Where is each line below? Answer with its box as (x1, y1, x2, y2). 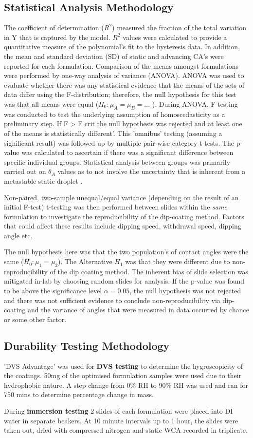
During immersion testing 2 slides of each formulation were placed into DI (4, 406, 233, 416)
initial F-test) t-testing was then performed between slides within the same (4, 202, 227, 212)
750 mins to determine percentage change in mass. (4, 389, 154, 400)
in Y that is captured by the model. (4, 32, 110, 42)
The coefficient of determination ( (4, 22, 104, 33)
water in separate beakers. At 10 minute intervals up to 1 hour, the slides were (4, 415, 238, 425)
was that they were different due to (125, 256, 230, 267)
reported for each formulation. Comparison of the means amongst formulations (4, 60, 239, 71)
